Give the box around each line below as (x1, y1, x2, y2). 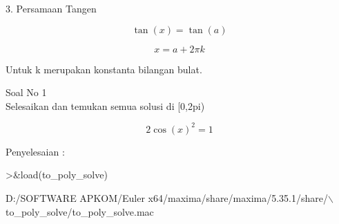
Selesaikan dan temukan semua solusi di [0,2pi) (6, 98, 205, 113)
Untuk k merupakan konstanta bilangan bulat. (6, 62, 202, 76)
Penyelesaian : (6, 144, 65, 158)
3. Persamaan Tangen (6, 1, 97, 15)
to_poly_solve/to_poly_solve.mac (6, 204, 154, 218)
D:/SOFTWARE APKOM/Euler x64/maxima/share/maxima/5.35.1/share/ (6, 191, 328, 205)
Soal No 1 (6, 85, 47, 100)
